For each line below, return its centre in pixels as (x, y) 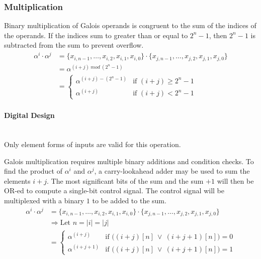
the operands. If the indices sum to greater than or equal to (96, 35)
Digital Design (29, 115)
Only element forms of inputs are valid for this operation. (93, 144)
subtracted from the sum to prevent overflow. (74, 45)
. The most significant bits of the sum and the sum (125, 180)
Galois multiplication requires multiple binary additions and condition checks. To (129, 161)
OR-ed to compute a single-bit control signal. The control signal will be (114, 190)
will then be (235, 180)
